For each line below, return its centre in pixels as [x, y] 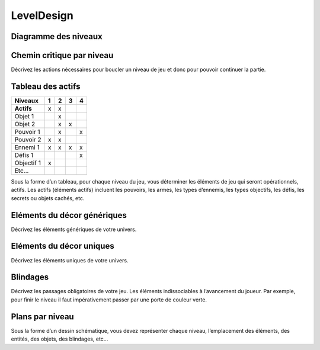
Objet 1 [24, 116]
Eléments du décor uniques [63, 246]
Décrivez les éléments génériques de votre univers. [74, 229]
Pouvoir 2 [28, 139]
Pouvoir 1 [28, 131]
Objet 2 [25, 124]
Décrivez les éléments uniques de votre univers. [70, 260]
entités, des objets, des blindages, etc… [60, 339]
